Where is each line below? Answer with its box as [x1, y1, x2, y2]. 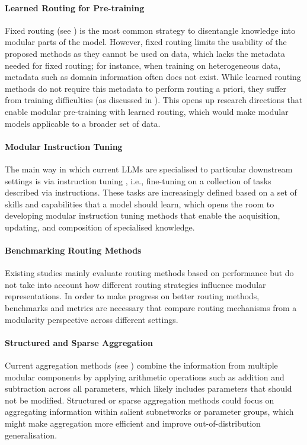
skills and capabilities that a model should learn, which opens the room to [5, 197, 274, 210]
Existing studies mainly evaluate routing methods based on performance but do [5, 267, 294, 279]
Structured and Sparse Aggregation [5, 336, 153, 348]
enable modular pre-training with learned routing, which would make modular [5, 105, 289, 117]
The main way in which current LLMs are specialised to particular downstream [5, 162, 293, 175]
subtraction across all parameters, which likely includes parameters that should [5, 382, 292, 395]
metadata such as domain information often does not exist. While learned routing [5, 71, 301, 83]
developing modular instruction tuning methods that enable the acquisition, [5, 209, 280, 222]
